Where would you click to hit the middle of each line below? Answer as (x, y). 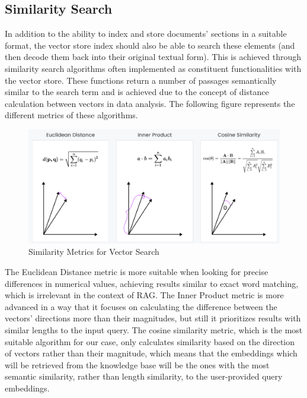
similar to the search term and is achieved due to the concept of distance (137, 92)
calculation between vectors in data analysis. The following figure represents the (150, 103)
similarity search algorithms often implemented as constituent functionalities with (153, 68)
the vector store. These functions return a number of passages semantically (141, 80)
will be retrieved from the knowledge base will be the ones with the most (137, 364)
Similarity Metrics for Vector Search (94, 252)
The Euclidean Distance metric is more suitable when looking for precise (137, 272)
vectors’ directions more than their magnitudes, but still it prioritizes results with (153, 318)
